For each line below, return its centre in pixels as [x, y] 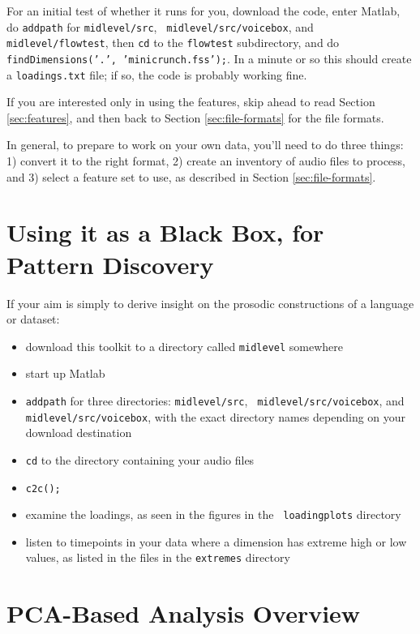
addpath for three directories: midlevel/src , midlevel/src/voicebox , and [215, 400]
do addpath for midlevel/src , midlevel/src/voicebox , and [160, 26]
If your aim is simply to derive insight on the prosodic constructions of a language [210, 303]
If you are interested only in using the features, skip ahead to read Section [191, 102]
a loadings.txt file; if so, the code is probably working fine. [157, 74]
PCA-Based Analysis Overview [184, 613]
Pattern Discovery [110, 264]
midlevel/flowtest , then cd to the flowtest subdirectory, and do [173, 43]
